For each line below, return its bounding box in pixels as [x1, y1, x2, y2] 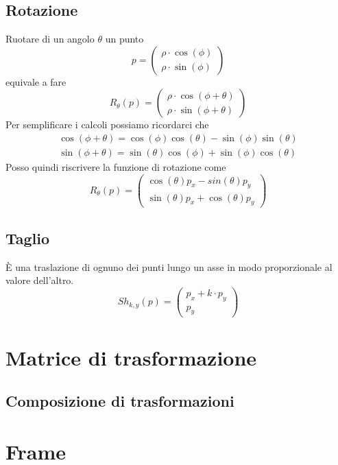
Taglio [5, 227, 50, 248]
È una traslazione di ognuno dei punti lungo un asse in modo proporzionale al [5, 259, 333, 274]
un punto [105, 32, 144, 46]
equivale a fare [5, 74, 67, 88]
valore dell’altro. [5, 273, 74, 287]
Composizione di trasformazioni [5, 390, 234, 412]
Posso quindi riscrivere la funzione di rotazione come [5, 160, 226, 174]
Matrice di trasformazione [5, 343, 257, 371]
